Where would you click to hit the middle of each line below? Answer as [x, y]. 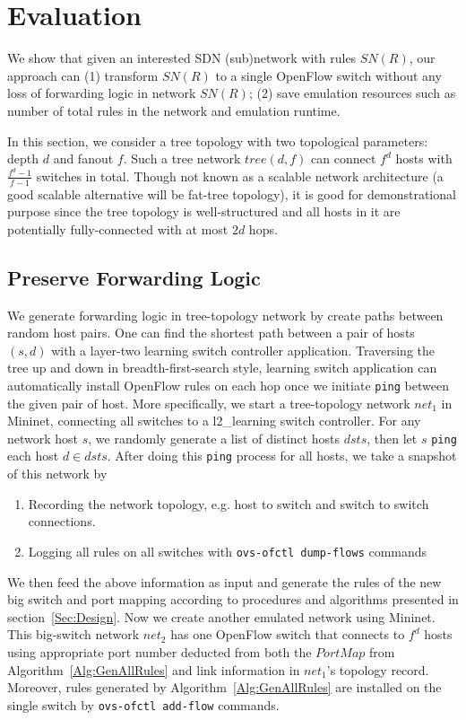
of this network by [57, 474]
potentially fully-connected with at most [118, 228]
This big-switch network [73, 634]
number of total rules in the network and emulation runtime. [174, 110]
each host [33, 456]
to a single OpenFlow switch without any [328, 75]
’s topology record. [378, 669]
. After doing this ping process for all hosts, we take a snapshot [282, 456]
